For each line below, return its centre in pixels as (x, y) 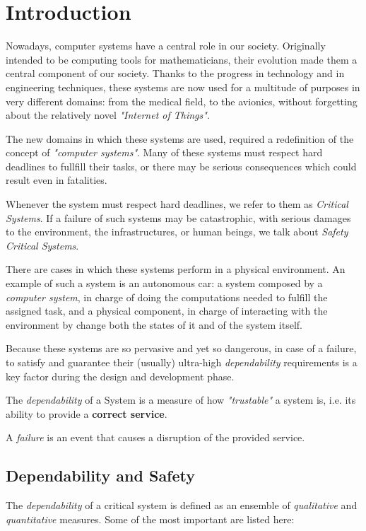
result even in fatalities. (57, 180)
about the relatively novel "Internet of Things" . (108, 115)
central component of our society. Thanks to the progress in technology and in (175, 73)
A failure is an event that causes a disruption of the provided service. (155, 437)
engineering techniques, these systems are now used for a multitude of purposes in (183, 87)
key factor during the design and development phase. (120, 376)
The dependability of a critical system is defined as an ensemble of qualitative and (182, 505)
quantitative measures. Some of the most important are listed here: (150, 519)
